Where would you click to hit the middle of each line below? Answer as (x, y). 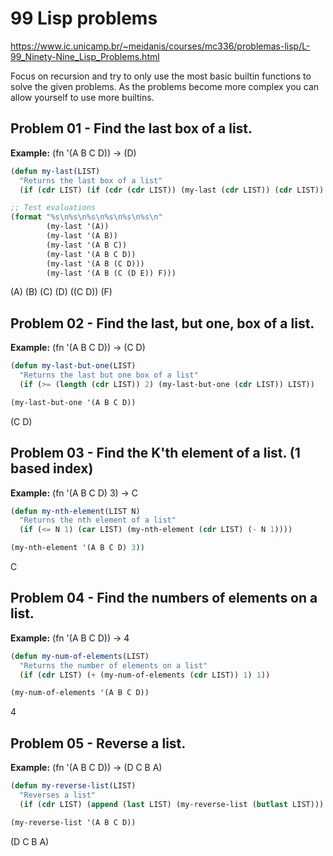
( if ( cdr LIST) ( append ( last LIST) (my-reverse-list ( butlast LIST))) (172, 804)
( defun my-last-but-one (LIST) (73, 366)
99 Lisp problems (84, 18)
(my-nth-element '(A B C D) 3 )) (77, 548)
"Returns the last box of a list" (91, 180)
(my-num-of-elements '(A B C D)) (80, 693)
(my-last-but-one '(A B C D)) (73, 402)
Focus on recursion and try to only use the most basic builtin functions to (161, 76)
